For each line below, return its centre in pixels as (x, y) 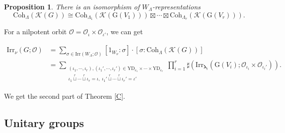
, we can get (125, 32)
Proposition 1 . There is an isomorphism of (72, 6)
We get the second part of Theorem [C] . (65, 96)
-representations (176, 6)
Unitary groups (44, 122)
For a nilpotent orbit (36, 32)
